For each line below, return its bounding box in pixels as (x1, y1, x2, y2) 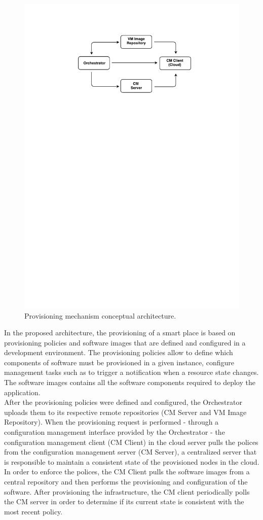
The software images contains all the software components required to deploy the (4, 377, 255, 388)
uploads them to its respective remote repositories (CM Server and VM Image (4, 406, 247, 417)
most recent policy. (4, 506, 63, 516)
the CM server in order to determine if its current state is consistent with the (4, 496, 244, 507)
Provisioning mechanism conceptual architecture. (24, 310, 176, 321)
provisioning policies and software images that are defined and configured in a (4, 337, 246, 348)
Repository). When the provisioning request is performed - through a (4, 417, 219, 427)
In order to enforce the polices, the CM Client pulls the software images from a (4, 466, 250, 477)
